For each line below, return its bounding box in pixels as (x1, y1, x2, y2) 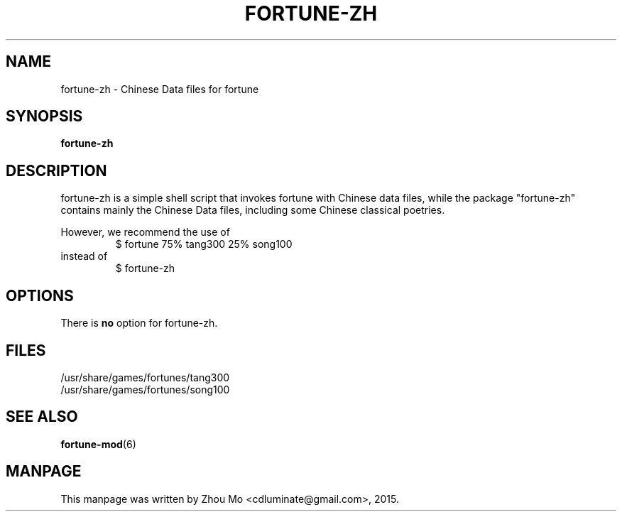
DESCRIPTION (6, 161, 107, 180)
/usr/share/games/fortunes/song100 (60, 383, 230, 396)
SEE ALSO (6, 408, 78, 426)
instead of (60, 250, 108, 263)
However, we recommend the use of (60, 226, 230, 239)
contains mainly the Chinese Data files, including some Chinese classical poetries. (60, 204, 445, 217)
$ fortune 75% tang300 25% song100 (115, 238, 293, 251)
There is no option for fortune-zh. (60, 317, 218, 330)
